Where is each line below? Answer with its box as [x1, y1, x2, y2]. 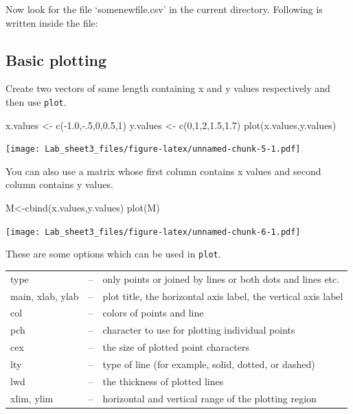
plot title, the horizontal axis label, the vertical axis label [102, 288, 343, 303]
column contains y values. [5, 177, 113, 192]
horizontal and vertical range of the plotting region [102, 391, 317, 405]
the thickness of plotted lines [102, 373, 224, 388]
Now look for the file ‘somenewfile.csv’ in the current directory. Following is [5, 2, 323, 16]
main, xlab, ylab [10, 288, 79, 303]
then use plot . [5, 94, 67, 108]
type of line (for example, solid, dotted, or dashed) [102, 356, 315, 371]
